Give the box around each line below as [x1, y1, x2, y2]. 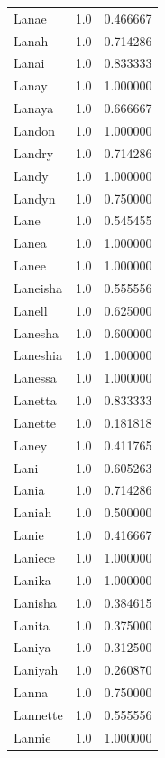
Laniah [14, 503, 52, 522]
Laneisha [14, 278, 62, 297]
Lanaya [14, 99, 54, 118]
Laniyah [14, 660, 59, 679]
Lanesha [14, 323, 60, 342]
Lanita [14, 615, 50, 634]
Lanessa [14, 368, 57, 387]
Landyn [14, 188, 56, 207]
